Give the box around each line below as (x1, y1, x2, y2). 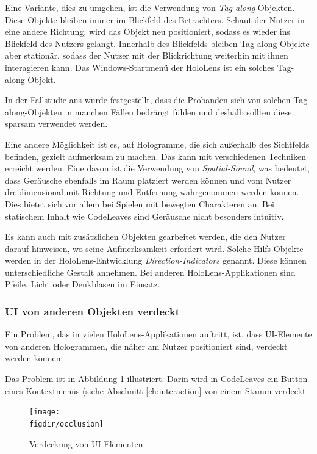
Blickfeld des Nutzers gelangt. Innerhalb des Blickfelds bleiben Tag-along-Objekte (5, 37, 310, 49)
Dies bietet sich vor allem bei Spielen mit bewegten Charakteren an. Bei (5, 197, 275, 210)
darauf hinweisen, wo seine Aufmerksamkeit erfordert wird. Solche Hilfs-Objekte (5, 242, 304, 254)
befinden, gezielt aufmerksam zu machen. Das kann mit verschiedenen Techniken (5, 150, 306, 162)
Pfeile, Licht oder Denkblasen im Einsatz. (5, 278, 160, 290)
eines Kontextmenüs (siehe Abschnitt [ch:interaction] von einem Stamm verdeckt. (5, 384, 308, 397)
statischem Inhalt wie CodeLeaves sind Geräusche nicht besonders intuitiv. (5, 209, 284, 222)
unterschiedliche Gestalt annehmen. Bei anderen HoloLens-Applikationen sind (5, 265, 296, 278)
